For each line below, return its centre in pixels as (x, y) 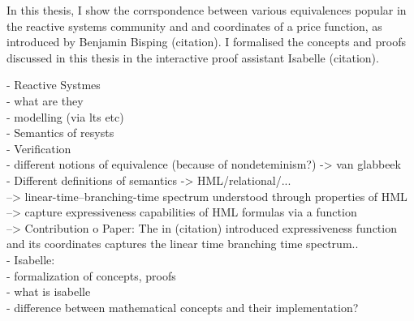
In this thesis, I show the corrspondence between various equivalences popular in (207, 10)
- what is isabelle (49, 291)
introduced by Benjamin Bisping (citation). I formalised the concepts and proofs (207, 42)
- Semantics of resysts (60, 133)
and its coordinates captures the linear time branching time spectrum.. (183, 244)
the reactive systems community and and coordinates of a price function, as (194, 26)
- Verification (39, 148)
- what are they (45, 100)
